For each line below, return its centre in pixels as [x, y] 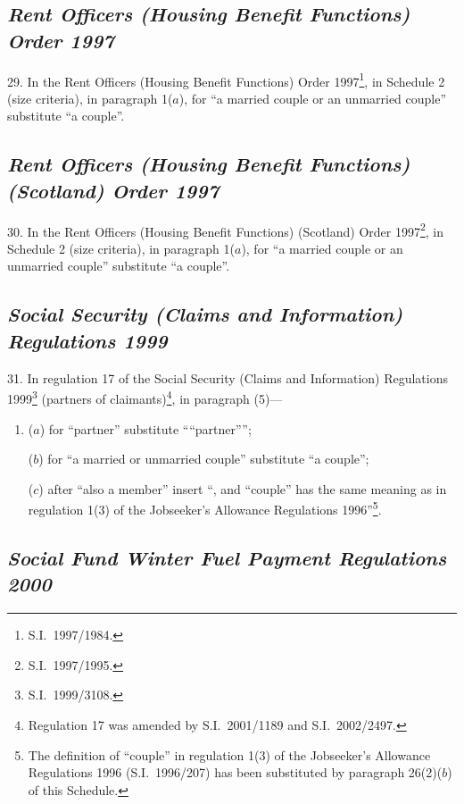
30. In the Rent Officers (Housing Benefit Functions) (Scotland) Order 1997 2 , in [226, 230]
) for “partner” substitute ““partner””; [145, 428]
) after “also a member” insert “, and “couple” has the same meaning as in [243, 488]
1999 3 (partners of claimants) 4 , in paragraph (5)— [145, 397]
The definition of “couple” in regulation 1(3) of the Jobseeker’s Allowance [229, 754]
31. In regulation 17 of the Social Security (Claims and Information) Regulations [228, 377]
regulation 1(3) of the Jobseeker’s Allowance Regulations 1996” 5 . [205, 508]
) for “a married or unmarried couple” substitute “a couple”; [204, 459]
